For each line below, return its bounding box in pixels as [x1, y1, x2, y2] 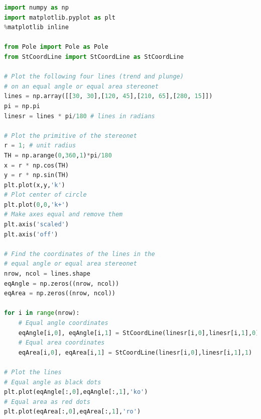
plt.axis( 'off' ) [4, 230, 58, 238]
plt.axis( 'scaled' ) [4, 221, 69, 228]
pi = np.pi [4, 102, 40, 110]
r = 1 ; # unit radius [4, 142, 76, 149]
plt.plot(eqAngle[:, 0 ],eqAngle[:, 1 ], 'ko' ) [4, 388, 148, 396]
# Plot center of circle [4, 191, 87, 199]
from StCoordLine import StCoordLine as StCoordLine [4, 53, 184, 60]
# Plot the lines [4, 368, 62, 376]
